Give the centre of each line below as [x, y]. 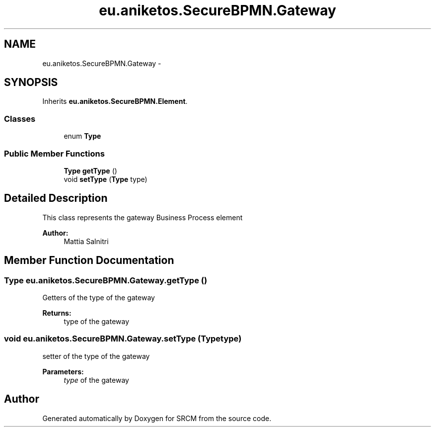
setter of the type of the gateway [96, 356]
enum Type [82, 136]
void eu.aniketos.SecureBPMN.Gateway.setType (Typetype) [123, 339]
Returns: [57, 313]
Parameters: [63, 371]
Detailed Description [56, 198]
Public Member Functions [54, 153]
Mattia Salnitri [86, 241]
